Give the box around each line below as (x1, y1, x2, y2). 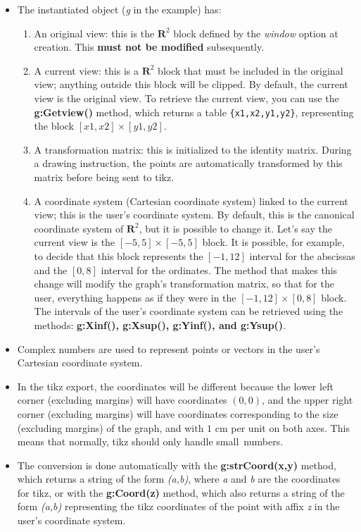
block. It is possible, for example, (202, 235, 345, 249)
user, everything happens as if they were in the (34, 290, 236, 304)
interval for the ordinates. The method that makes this (101, 262, 338, 277)
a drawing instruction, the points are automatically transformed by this (34, 156, 343, 171)
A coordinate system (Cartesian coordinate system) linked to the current (34, 193, 348, 208)
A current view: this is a (34, 63, 139, 78)
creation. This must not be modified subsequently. (34, 39, 265, 54)
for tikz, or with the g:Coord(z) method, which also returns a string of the (17, 485, 345, 500)
